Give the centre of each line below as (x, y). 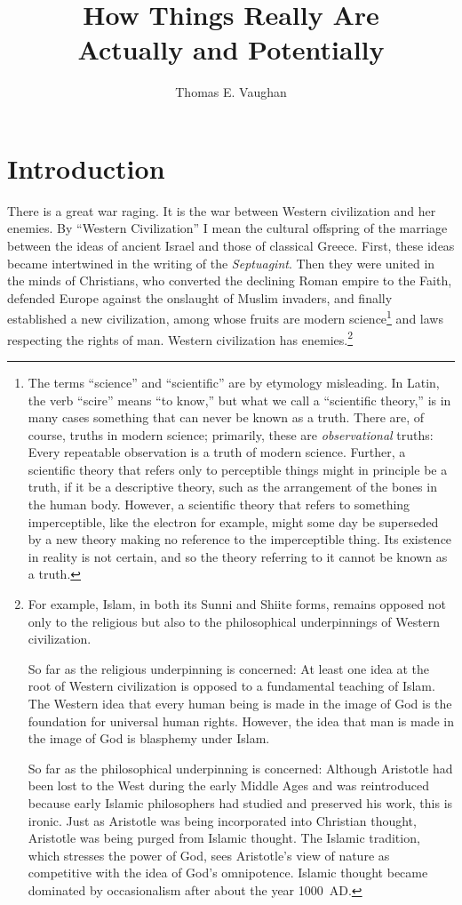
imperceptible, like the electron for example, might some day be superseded (233, 521)
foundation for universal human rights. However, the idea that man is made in (241, 721)
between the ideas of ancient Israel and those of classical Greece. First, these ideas (231, 246)
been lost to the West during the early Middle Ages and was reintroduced (228, 785)
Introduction (86, 168)
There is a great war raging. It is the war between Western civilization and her (222, 210)
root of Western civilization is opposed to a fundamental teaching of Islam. (231, 686)
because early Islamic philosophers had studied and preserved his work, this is (240, 802)
